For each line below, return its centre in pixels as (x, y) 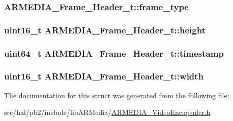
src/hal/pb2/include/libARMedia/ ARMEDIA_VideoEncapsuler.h (107, 112)
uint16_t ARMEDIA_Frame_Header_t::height (105, 30)
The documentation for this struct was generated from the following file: (117, 95)
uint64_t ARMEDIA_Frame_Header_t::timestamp (114, 53)
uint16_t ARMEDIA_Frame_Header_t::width (104, 76)
